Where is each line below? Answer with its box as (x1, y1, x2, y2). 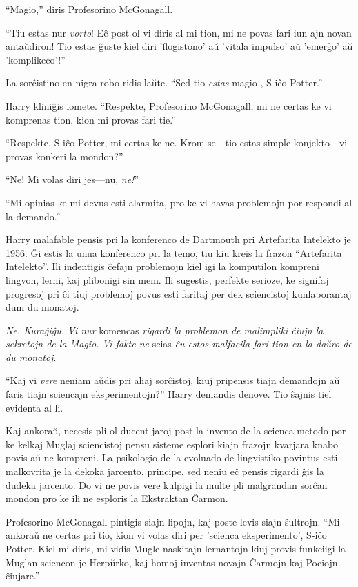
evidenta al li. (6, 400, 63, 414)
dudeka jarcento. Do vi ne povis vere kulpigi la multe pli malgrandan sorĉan (6, 477, 328, 492)
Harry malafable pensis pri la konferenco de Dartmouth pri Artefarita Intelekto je (6, 232, 351, 247)
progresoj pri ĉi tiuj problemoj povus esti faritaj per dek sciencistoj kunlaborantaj (6, 286, 352, 300)
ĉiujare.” (6, 568, 40, 583)
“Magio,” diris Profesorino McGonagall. (6, 2, 173, 16)
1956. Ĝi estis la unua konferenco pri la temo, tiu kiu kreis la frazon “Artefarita (6, 245, 342, 260)
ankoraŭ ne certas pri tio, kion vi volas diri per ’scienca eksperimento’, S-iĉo (6, 528, 327, 542)
